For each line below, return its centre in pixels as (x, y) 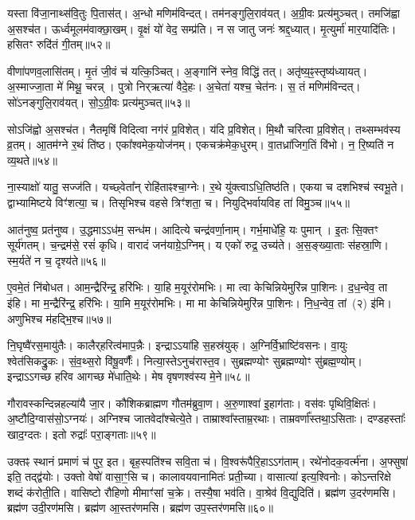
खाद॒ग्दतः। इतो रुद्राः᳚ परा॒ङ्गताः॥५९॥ (82, 434)
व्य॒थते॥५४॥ (32, 160)
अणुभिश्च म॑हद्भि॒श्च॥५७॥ (59, 318)
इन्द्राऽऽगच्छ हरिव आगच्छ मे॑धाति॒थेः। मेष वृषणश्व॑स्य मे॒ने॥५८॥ (129, 376)
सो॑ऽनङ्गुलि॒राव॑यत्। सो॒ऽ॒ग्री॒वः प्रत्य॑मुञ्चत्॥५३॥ (99, 102)
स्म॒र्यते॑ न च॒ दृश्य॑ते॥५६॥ (57, 260)
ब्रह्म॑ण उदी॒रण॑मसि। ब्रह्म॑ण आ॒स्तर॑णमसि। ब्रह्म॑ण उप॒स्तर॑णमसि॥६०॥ (140, 508)
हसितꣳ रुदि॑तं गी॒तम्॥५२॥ (59, 44)
